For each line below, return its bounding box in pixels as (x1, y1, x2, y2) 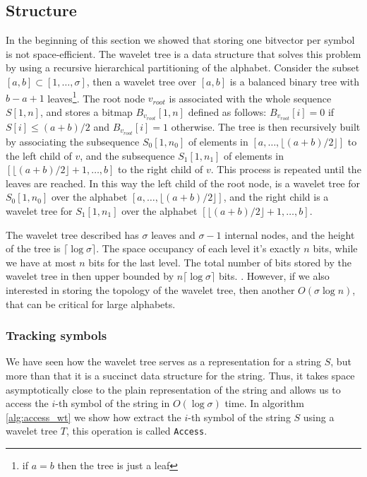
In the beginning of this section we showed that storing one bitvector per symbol (6, 33, 355, 47)
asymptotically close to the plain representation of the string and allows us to (6, 382, 341, 396)
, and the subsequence (80, 148, 175, 163)
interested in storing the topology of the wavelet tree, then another (6, 282, 295, 297)
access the (6, 396, 49, 411)
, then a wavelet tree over (86, 73, 197, 88)
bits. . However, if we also (218, 269, 330, 283)
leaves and (151, 227, 195, 242)
